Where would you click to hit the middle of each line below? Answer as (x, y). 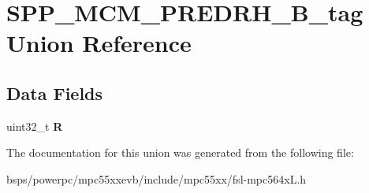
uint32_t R (35, 126)
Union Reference (99, 43)
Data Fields (55, 93)
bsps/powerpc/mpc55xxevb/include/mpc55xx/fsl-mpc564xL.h (157, 178)
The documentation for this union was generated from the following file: (180, 152)
